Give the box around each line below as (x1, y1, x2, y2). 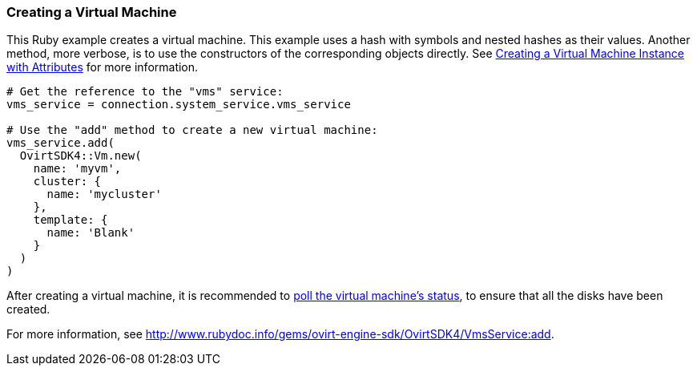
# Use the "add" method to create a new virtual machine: (6, 123, 378, 137)
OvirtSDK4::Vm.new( (19, 149, 142, 163)
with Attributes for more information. (6, 60, 199, 75)
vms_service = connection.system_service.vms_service (6, 98, 351, 111)
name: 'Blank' (46, 226, 135, 240)
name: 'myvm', (33, 162, 122, 176)
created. (6, 302, 50, 317)
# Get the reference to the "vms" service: (6, 85, 284, 99)
